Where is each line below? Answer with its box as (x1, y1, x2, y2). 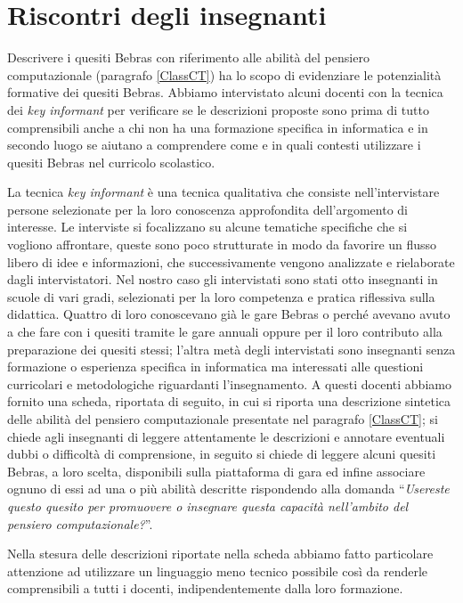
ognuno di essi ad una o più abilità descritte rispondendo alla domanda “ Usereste (7, 479, 450, 498)
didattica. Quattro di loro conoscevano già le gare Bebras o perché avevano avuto (7, 305, 451, 323)
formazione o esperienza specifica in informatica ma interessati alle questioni (7, 357, 424, 376)
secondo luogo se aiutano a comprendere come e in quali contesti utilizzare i (7, 135, 421, 154)
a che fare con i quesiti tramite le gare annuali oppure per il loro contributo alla (7, 322, 443, 341)
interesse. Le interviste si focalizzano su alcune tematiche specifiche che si (7, 217, 408, 236)
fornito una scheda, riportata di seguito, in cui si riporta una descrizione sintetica (7, 392, 451, 411)
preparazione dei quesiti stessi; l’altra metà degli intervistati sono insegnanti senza (7, 339, 456, 358)
